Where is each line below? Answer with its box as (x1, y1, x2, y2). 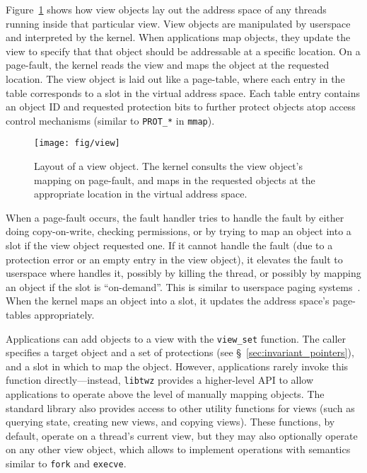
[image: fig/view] (34, 138, 120, 149)
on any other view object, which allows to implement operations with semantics (6, 442, 351, 457)
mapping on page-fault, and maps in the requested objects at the (34, 172, 315, 187)
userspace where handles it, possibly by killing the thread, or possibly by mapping (6, 266, 361, 280)
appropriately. (34, 307, 95, 321)
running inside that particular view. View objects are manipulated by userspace (6, 16, 351, 30)
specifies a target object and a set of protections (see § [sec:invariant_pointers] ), (6, 345, 354, 360)
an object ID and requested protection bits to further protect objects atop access (6, 99, 356, 114)
